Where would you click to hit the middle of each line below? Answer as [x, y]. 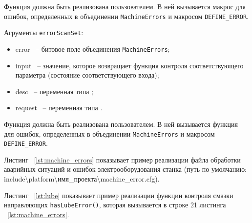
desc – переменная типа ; [54, 91]
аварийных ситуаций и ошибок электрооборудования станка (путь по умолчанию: [125, 169]
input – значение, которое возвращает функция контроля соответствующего [129, 65]
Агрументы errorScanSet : [44, 32]
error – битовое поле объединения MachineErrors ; [93, 49]
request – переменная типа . [59, 108]
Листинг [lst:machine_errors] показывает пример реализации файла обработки [122, 159]
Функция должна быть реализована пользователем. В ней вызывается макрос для [125, 6]
